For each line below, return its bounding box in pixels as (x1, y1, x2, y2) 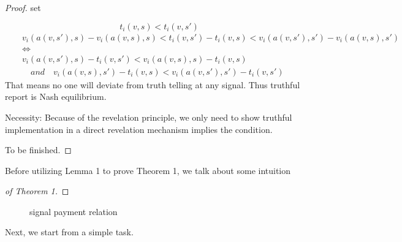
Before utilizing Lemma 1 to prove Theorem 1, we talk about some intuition (5, 164, 291, 176)
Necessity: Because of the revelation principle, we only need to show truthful (5, 110, 292, 123)
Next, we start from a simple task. (5, 225, 134, 238)
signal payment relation (29, 205, 118, 217)
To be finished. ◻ (5, 143, 72, 156)
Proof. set (5, 1, 41, 13)
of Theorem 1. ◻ (5, 184, 69, 197)
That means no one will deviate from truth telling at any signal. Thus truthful (5, 78, 300, 91)
